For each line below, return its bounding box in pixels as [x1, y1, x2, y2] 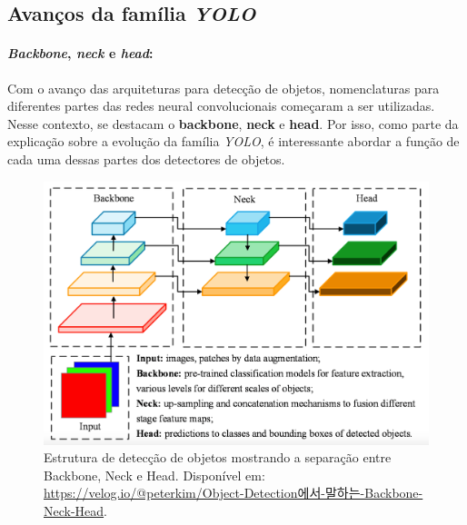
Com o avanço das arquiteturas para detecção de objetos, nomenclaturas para [7, 78, 440, 97]
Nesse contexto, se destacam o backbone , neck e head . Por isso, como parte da [7, 114, 459, 133]
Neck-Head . [44, 501, 107, 520]
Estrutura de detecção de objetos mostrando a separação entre [44, 448, 392, 467]
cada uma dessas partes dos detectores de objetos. [7, 149, 285, 168]
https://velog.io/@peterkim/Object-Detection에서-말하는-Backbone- [44, 483, 423, 502]
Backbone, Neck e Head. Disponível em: [44, 465, 265, 484]
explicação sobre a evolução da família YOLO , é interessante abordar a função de [7, 132, 460, 151]
